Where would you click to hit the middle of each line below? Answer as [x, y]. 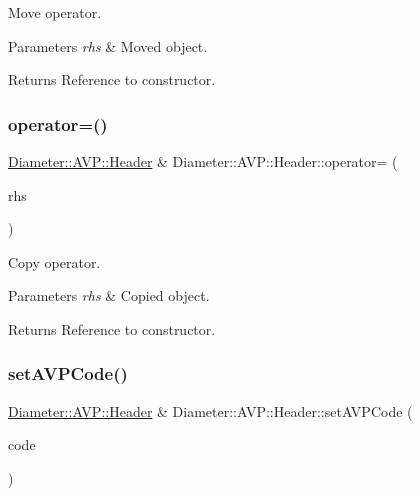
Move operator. [55, 12]
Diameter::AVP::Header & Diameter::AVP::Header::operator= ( [203, 161]
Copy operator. [54, 261]
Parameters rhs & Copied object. [109, 295]
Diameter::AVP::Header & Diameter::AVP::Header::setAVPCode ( [210, 410]
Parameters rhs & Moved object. [108, 45]
